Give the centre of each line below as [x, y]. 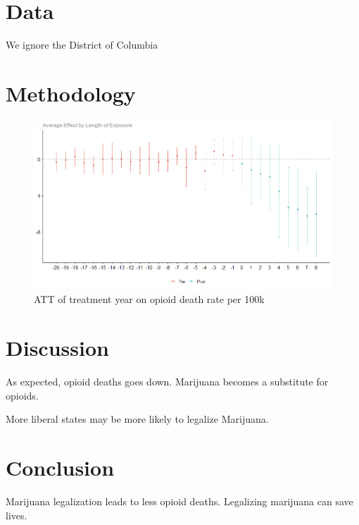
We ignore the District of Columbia [82, 45]
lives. [17, 515]
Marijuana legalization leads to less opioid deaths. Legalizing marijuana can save [179, 501]
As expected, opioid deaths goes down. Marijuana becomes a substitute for [167, 382]
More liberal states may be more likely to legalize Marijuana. [137, 419]
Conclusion [60, 468]
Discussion [57, 348]
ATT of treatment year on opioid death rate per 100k [149, 299]
